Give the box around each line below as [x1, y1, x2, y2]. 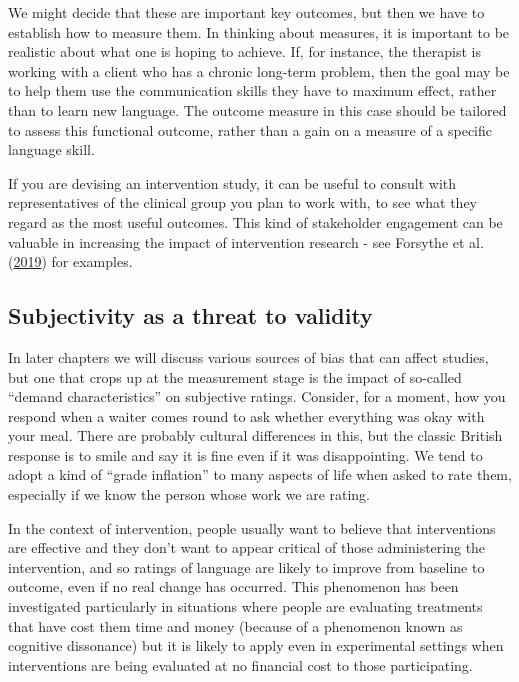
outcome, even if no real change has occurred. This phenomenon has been [8, 576, 459, 597]
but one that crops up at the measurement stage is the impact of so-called [8, 366, 462, 387]
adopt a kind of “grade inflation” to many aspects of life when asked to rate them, [8, 464, 512, 485]
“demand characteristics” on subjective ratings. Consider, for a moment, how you [8, 386, 506, 407]
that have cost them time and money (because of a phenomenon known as [8, 615, 463, 636]
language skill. [8, 139, 95, 160]
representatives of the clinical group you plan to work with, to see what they [8, 192, 477, 213]
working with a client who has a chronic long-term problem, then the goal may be [8, 60, 510, 81]
